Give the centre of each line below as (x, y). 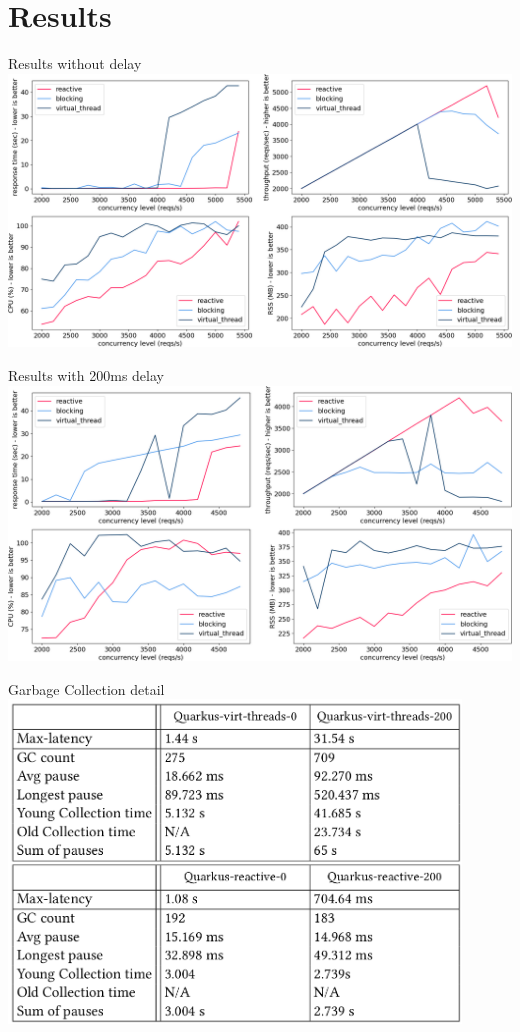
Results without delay (75, 63)
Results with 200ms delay (86, 374)
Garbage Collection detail (86, 688)
